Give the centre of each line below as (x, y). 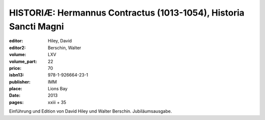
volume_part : (23, 61)
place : (16, 89)
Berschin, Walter (65, 48)
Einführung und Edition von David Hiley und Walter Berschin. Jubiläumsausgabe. (91, 111)
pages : (16, 102)
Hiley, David (60, 41)
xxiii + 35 (57, 102)
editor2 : (17, 48)
